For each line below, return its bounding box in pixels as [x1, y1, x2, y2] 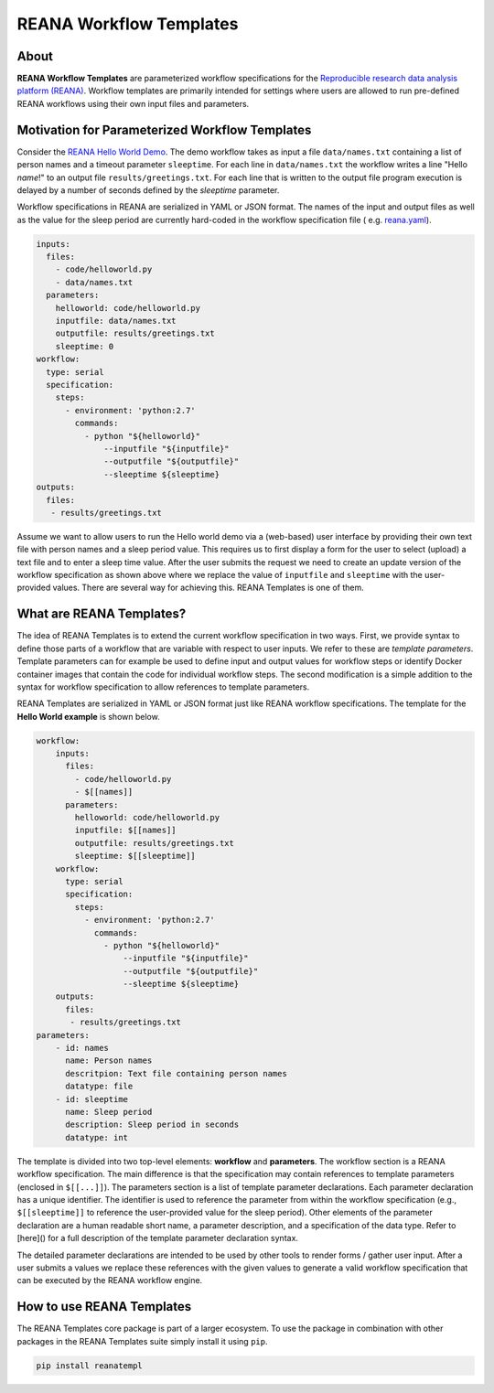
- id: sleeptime [55, 1094, 128, 1104]
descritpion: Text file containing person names [65, 1068, 287, 1078]
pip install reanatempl [36, 1360, 144, 1371]
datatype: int [65, 1132, 128, 1142]
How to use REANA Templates [16, 1299, 192, 1314]
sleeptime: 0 [55, 341, 114, 351]
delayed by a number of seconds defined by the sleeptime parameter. [16, 184, 280, 196]
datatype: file [65, 1081, 134, 1092]
